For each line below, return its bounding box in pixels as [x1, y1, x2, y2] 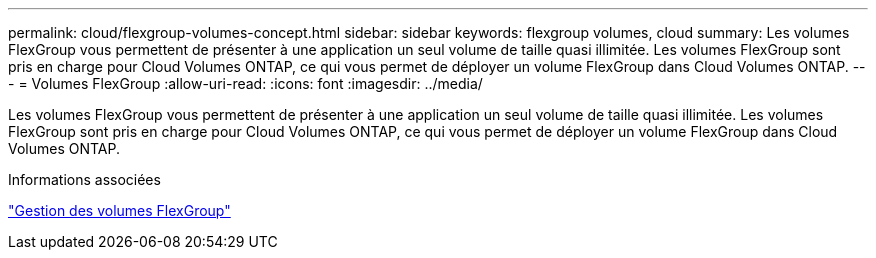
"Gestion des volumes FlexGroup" [8, 202, 231, 219]
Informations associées [8, 171, 161, 188]
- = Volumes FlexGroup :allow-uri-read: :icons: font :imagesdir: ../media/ [8, 75, 483, 92]
